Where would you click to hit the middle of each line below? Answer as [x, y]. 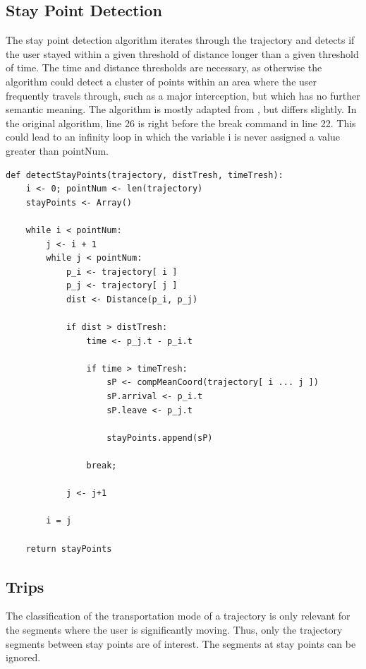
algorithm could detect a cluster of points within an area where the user [161, 81]
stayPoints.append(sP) [160, 438]
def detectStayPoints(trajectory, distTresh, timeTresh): [145, 175]
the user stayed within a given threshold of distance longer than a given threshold [182, 53]
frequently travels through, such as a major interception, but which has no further [183, 95]
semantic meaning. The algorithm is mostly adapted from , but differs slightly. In [181, 109]
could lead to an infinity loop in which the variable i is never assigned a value [173, 137]
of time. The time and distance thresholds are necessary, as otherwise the [164, 67]
